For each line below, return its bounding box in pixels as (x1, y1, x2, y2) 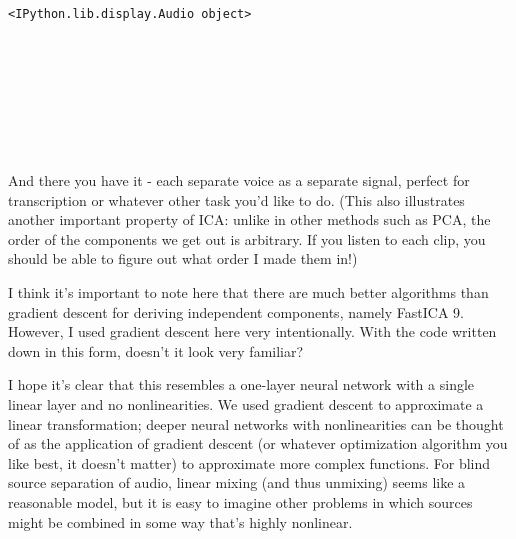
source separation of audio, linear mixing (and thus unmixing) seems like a (8, 472, 466, 493)
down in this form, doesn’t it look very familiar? (8, 340, 304, 361)
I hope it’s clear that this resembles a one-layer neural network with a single (8, 374, 475, 395)
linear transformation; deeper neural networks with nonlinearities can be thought (8, 413, 504, 434)
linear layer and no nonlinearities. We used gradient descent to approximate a (8, 393, 484, 414)
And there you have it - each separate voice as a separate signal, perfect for (8, 170, 470, 191)
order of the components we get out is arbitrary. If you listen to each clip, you (8, 228, 486, 249)
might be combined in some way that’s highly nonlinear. (8, 511, 353, 532)
